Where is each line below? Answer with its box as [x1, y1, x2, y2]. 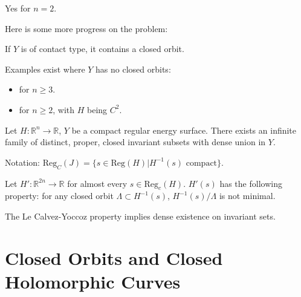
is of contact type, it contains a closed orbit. [21, 42, 184, 55]
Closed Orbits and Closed [5, 245, 223, 270]
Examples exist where [5, 62, 85, 75]
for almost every [67, 177, 128, 189]
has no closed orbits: [95, 62, 171, 75]
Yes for [5, 2, 31, 14]
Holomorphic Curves [5, 269, 181, 293]
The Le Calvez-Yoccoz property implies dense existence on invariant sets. [5, 209, 276, 222]
